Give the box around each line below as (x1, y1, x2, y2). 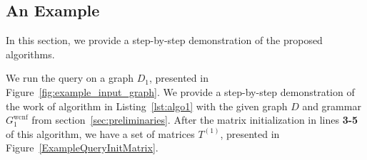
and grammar (302, 98, 361, 113)
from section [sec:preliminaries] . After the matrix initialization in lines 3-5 (31, 112, 358, 127)
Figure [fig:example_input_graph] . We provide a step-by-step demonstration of (6, 84, 355, 99)
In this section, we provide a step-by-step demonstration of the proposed (6, 33, 323, 48)
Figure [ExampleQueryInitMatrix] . (6, 140, 159, 155)
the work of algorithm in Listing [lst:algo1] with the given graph (6, 98, 288, 113)
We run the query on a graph (6, 70, 134, 85)
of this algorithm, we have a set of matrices (6, 126, 195, 141)
